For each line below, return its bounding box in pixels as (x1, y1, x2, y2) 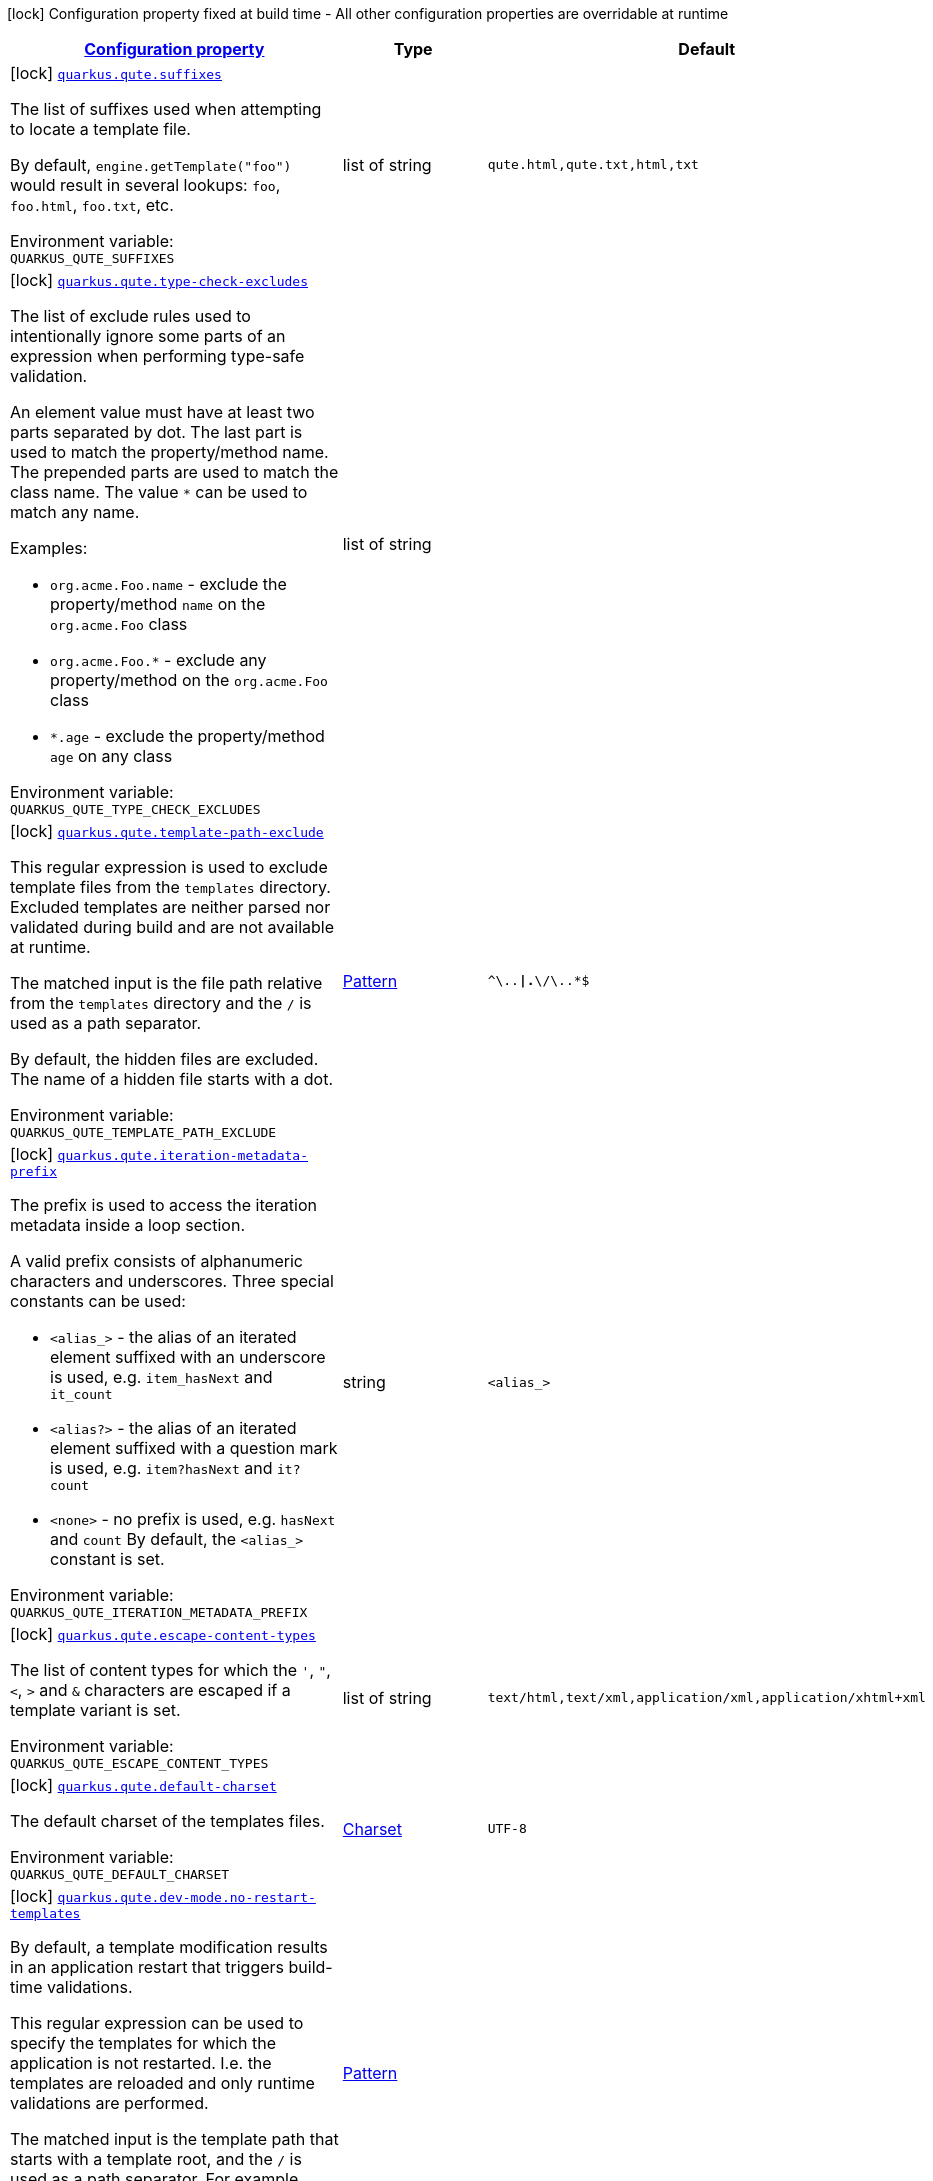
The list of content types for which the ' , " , (10, 1660, 331, 1680)
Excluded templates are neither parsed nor (10, 897, 331, 917)
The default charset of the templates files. (10, 1811, 325, 1831)
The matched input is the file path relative (10, 973, 323, 993)
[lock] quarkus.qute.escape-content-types (10, 1624, 316, 1644)
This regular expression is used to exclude (10, 857, 328, 877)
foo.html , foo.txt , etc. (10, 195, 174, 215)
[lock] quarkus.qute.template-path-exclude (10, 821, 324, 841)
